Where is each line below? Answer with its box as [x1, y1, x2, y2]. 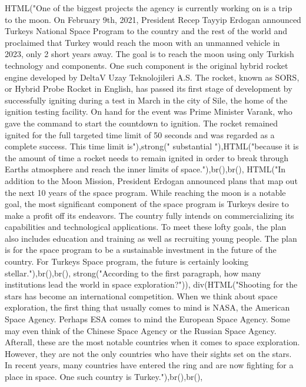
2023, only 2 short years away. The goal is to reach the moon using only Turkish [5, 48, 294, 60]
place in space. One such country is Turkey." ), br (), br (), [5, 371, 203, 382]
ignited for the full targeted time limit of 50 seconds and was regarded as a [5, 128, 275, 141]
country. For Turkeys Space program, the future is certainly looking [5, 255, 249, 268]
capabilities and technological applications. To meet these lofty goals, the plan [5, 221, 287, 233]
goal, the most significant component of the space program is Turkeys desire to [5, 198, 289, 210]
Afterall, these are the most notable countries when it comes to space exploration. [5, 336, 300, 348]
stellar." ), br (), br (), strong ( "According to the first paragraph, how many [5, 266, 261, 279]
